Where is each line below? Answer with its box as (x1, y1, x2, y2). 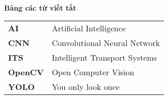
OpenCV (8, 66, 44, 78)
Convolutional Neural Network (52, 37, 160, 49)
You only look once (52, 81, 120, 93)
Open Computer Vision (52, 66, 135, 78)
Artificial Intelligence (52, 22, 126, 34)
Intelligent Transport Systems (52, 52, 157, 64)
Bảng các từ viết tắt (4, 2, 76, 13)
